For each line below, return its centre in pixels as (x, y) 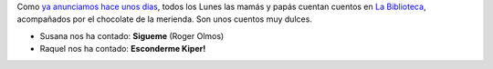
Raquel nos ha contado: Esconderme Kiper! (123, 49)
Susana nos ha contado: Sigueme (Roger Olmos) (132, 35)
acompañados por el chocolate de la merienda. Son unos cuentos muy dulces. (164, 19)
